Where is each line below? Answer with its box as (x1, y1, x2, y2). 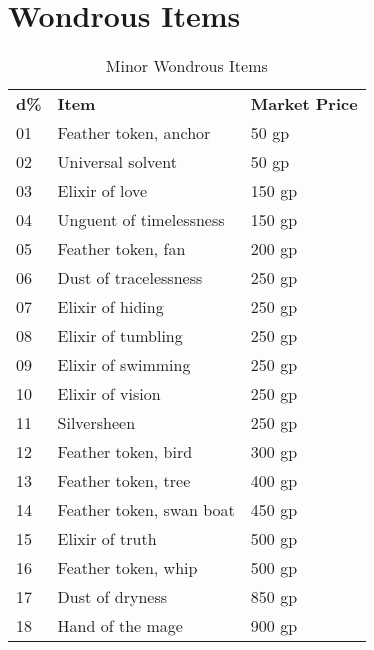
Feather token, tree (57, 469, 191, 493)
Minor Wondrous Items (105, 54, 268, 78)
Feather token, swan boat (57, 498, 235, 522)
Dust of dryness (57, 585, 167, 609)
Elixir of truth (57, 527, 157, 551)
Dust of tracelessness (57, 266, 203, 290)
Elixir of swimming (57, 353, 191, 377)
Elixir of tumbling (57, 324, 183, 348)
